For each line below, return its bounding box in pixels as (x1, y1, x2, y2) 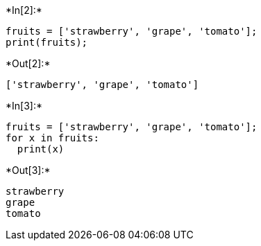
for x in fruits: (6, 132, 99, 143)
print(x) (17, 143, 65, 155)
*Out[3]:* (6, 164, 51, 176)
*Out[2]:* (6, 58, 51, 69)
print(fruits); (6, 37, 88, 48)
